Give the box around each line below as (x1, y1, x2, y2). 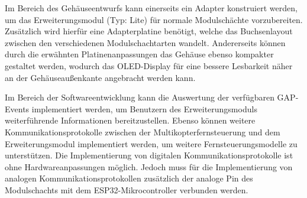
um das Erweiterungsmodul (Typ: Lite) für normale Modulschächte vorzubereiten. (5, 13, 303, 25)
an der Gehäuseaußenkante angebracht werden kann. (5, 71, 196, 83)
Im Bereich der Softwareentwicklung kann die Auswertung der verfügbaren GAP (5, 91, 296, 103)
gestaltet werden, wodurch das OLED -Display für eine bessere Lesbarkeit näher (5, 59, 293, 72)
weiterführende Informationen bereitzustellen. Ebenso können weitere (5, 114, 256, 126)
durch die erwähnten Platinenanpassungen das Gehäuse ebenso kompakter (5, 48, 274, 60)
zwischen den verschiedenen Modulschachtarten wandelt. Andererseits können (5, 36, 286, 48)
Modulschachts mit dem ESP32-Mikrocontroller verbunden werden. (5, 183, 248, 196)
